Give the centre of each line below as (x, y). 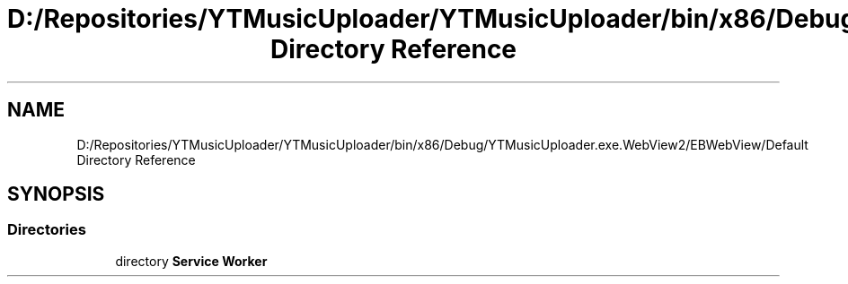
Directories (47, 230)
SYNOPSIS (56, 194)
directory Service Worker (191, 261)
